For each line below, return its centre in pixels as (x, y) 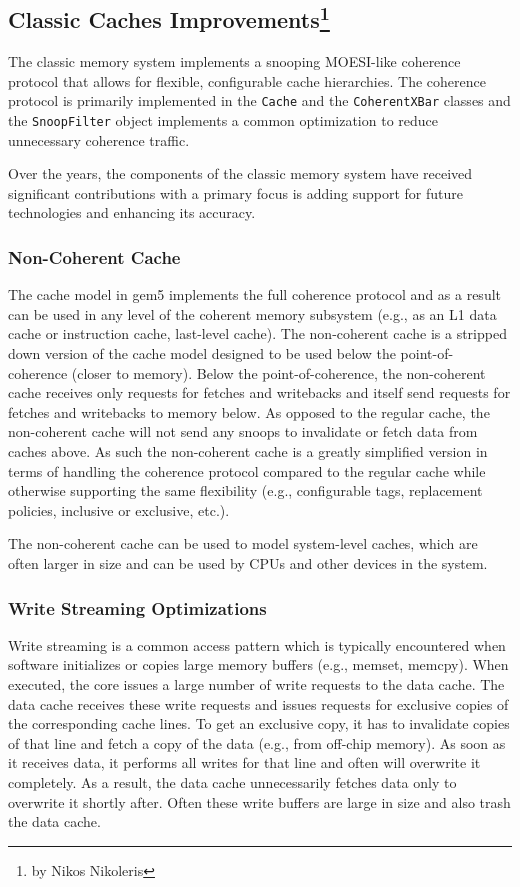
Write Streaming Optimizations (137, 607)
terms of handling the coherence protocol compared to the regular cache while (247, 470)
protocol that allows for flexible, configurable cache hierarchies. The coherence (247, 80)
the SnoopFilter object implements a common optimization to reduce (223, 120)
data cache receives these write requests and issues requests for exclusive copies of (258, 703)
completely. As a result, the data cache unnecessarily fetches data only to (232, 781)
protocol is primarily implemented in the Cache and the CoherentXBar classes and (259, 100)
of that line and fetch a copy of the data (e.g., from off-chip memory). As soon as (257, 742)
